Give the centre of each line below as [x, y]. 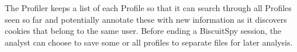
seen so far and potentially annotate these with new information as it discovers [146, 19]
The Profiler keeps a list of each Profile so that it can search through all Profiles [148, 8]
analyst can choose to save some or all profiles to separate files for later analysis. [149, 42]
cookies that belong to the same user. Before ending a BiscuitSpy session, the [143, 31]
